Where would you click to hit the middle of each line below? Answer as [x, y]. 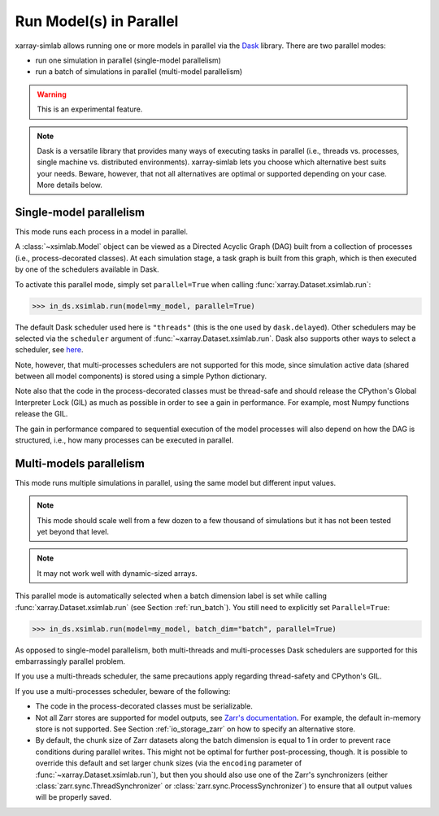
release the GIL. [41, 414]
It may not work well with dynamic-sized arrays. [117, 573]
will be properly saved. [74, 797]
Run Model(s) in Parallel [97, 21]
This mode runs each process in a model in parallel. [102, 231]
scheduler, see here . [49, 350]
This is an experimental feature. [90, 109]
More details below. [70, 185]
